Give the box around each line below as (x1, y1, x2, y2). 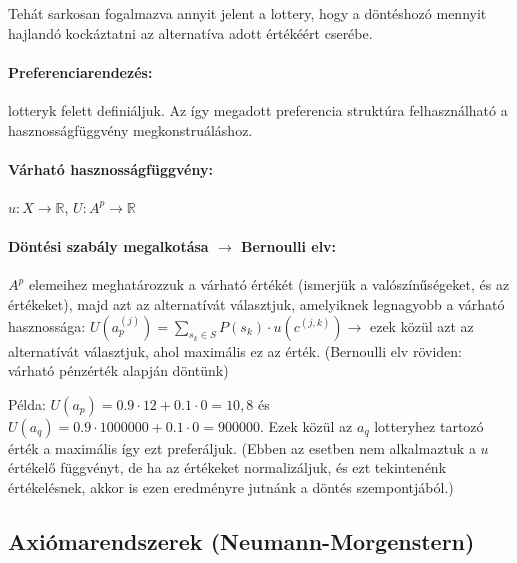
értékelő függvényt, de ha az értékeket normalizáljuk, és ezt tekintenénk (8, 457, 447, 478)
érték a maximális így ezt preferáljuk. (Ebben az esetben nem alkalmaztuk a (8, 437, 476, 458)
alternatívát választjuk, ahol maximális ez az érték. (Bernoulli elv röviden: (8, 340, 462, 361)
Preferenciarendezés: (8, 61, 153, 82)
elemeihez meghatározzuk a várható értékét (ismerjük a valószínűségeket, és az (28, 274, 510, 295)
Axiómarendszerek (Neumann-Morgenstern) (8, 525, 475, 556)
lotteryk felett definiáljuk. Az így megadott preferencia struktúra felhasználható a (8, 99, 508, 120)
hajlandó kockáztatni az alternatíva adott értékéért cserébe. (8, 22, 373, 43)
